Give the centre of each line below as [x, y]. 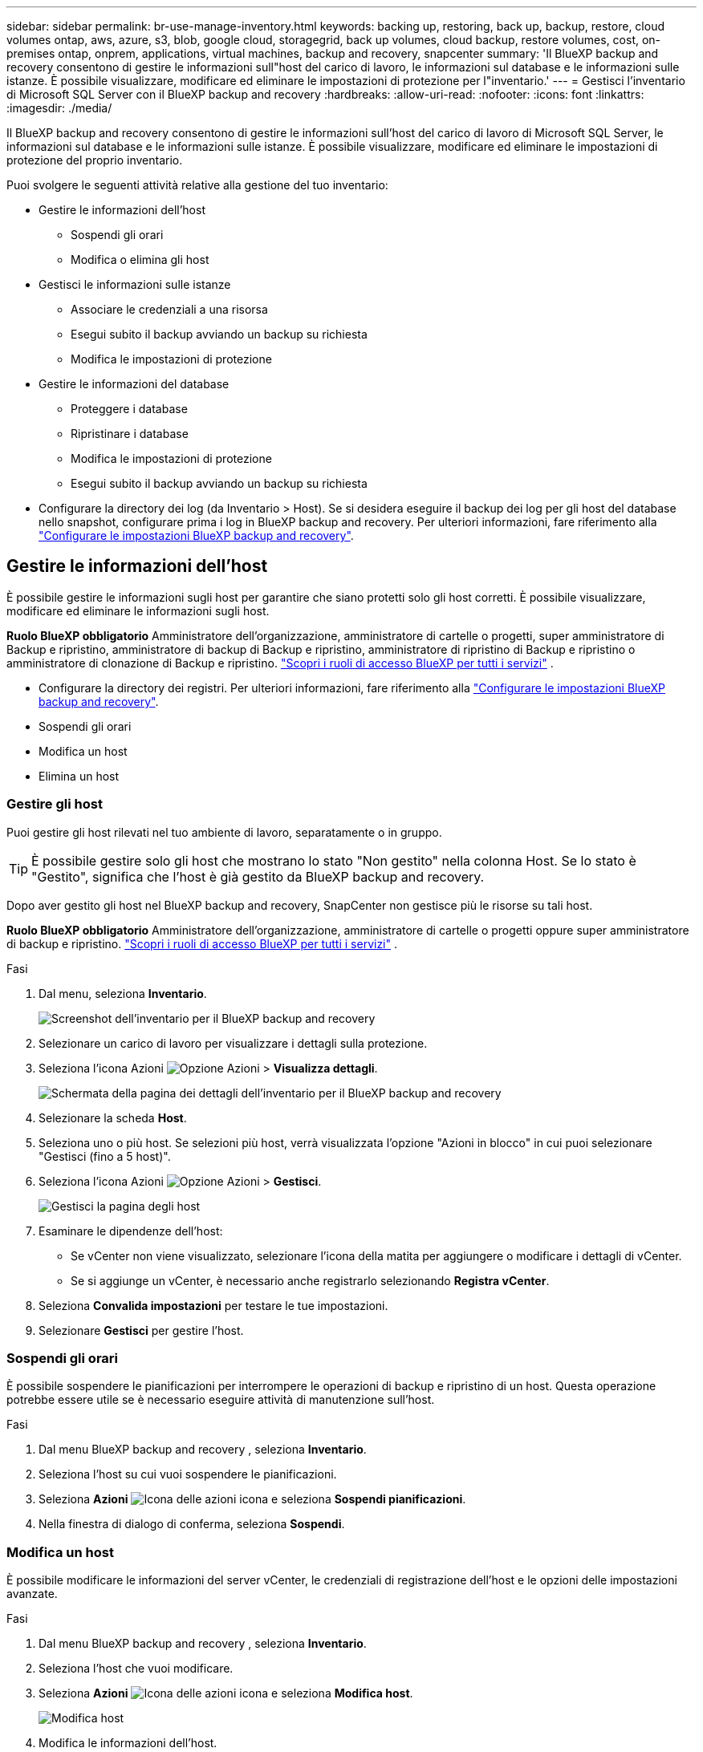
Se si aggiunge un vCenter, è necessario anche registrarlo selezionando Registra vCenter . [310, 1280]
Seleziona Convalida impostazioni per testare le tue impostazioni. [213, 1305]
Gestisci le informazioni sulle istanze [135, 284]
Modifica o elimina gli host [140, 260]
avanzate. [32, 1594]
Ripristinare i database [130, 434]
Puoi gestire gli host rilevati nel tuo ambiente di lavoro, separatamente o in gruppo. [224, 832]
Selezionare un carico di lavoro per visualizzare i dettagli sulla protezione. [233, 1043]
